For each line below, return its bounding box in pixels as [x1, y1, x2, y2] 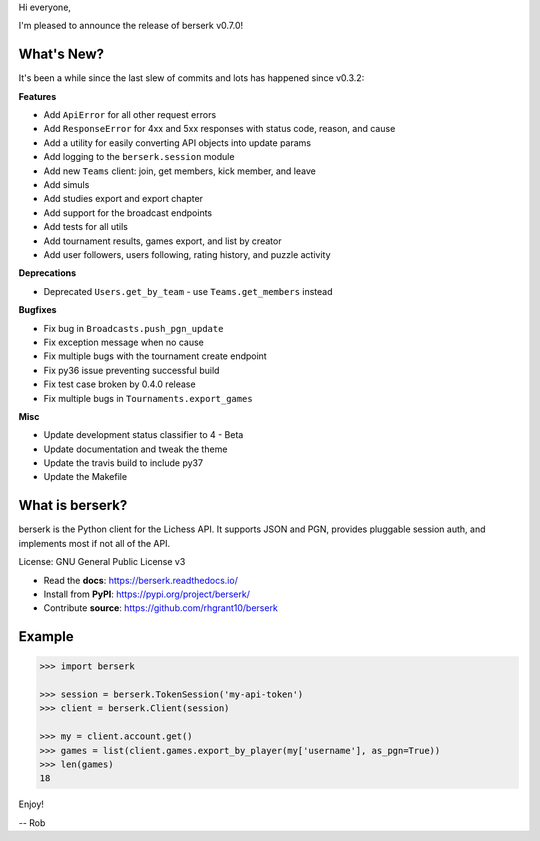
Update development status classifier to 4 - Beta [43, 429, 244, 441]
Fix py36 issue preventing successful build [43, 364, 220, 376]
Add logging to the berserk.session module [43, 151, 235, 163]
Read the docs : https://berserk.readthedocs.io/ [43, 574, 239, 586]
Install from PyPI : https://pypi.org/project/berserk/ [43, 588, 250, 600]
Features [18, 90, 57, 102]
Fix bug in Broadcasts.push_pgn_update [43, 322, 224, 334]
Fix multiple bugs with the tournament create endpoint [43, 350, 267, 362]
